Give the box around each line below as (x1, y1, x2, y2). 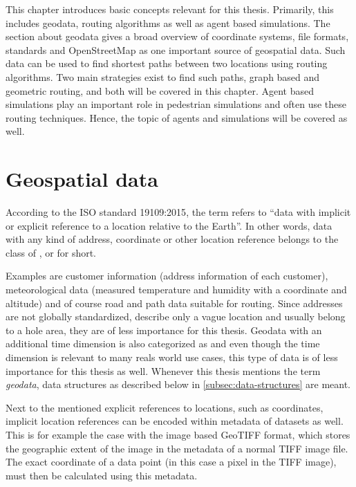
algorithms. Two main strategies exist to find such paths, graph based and (6, 69, 320, 84)
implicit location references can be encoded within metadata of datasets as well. (6, 414, 344, 428)
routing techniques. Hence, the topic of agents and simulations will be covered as (6, 110, 348, 125)
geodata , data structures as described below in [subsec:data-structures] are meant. (6, 377, 350, 392)
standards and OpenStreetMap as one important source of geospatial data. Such (6, 42, 346, 57)
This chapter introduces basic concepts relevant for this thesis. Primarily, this (6, 2, 334, 16)
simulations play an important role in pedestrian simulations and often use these (6, 97, 347, 111)
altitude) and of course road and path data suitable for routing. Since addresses (6, 295, 343, 310)
